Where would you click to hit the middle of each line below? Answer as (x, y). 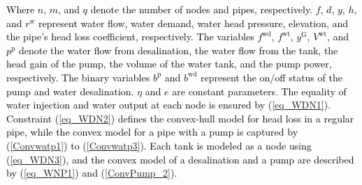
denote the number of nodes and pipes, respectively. (202, 9)
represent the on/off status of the (271, 77)
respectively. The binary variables (78, 77)
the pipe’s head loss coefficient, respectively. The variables (130, 37)
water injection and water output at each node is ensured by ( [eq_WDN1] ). (169, 105)
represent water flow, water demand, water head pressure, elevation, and (194, 23)
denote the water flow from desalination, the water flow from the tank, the (178, 50)
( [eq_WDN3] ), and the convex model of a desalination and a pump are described (180, 159)
